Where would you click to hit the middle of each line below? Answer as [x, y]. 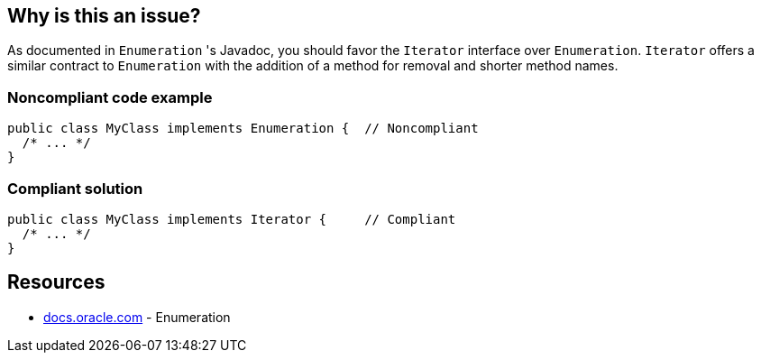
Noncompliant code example [110, 97]
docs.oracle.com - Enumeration [137, 317]
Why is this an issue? [104, 16]
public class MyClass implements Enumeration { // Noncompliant [243, 129]
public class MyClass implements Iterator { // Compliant [232, 219]
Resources [56, 282]
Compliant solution [75, 188]
